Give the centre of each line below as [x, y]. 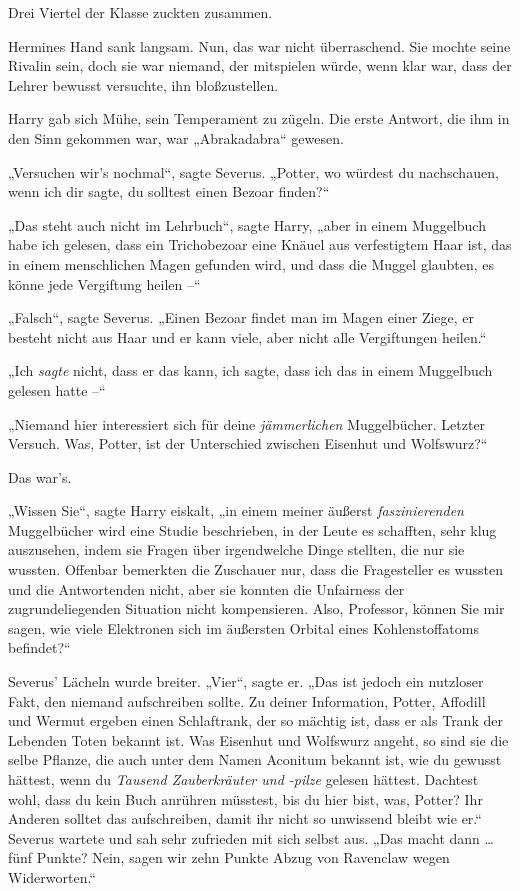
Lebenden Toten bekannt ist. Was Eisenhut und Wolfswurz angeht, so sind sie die [258, 739]
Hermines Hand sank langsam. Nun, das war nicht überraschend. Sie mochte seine [259, 45]
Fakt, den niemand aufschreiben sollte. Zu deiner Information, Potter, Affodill [247, 700]
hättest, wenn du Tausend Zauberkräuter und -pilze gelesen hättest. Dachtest [243, 779]
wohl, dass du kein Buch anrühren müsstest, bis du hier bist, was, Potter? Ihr [245, 798]
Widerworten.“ [52, 876]
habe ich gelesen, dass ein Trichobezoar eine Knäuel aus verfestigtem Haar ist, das [260, 244]
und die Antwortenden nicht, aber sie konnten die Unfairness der [206, 588]
